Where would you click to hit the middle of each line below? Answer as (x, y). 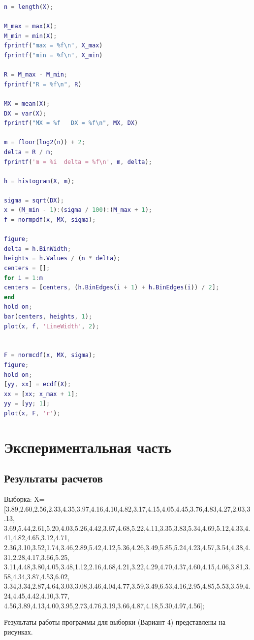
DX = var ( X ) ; (25, 113)
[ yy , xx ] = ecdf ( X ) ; (38, 384)
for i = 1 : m (23, 278)
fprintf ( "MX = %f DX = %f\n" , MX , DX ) (71, 123)
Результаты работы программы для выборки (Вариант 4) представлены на (115, 622)
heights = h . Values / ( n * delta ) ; (62, 259)
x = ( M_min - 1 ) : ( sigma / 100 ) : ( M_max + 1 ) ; (78, 210)
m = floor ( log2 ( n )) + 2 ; (45, 142)
